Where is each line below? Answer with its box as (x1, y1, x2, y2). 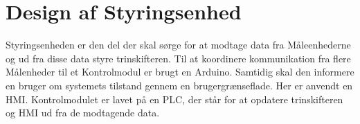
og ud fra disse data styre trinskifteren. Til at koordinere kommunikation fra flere (6, 51, 351, 65)
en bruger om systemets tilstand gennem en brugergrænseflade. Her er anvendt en (6, 78, 353, 92)
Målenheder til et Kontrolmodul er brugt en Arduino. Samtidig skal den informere (6, 64, 354, 79)
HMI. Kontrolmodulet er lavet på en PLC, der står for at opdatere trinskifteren (6, 91, 343, 106)
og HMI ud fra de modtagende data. (6, 105, 160, 120)
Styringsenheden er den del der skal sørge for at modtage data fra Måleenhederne (6, 37, 351, 52)
